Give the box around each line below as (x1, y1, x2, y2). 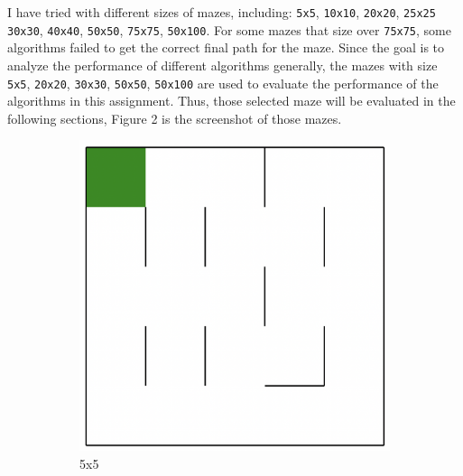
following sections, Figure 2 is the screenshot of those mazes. (7, 108, 342, 127)
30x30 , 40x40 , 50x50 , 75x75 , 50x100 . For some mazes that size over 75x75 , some (7, 20, 451, 39)
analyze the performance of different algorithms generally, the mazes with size (7, 55, 438, 74)
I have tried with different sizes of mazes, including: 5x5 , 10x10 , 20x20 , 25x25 (7, 3, 436, 21)
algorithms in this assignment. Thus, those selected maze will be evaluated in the (7, 91, 456, 110)
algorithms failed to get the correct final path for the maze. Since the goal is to (7, 38, 445, 57)
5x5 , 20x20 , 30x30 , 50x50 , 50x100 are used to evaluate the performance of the (7, 73, 439, 92)
